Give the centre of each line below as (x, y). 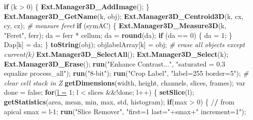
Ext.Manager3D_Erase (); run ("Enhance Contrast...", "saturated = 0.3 (115, 63)
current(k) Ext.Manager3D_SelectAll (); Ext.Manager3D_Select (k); (116, 54)
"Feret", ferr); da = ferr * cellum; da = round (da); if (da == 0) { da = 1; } (118, 35)
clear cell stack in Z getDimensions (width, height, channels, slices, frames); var (125, 82)
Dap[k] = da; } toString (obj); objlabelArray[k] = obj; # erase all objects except (125, 44)
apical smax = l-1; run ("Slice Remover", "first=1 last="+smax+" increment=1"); (125, 111)
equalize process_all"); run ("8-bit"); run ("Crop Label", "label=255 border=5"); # (126, 73)
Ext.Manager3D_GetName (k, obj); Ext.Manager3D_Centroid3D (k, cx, (124, 16)
